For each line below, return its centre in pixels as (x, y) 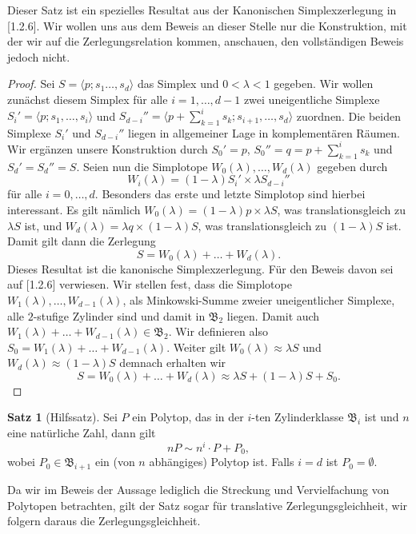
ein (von (115, 462)
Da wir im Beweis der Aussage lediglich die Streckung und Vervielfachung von (198, 489)
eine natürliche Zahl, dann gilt (82, 433)
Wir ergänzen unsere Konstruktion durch (108, 148)
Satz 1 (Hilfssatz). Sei (62, 417)
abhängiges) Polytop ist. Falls (222, 462)
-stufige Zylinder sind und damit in (119, 315)
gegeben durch (352, 166)
